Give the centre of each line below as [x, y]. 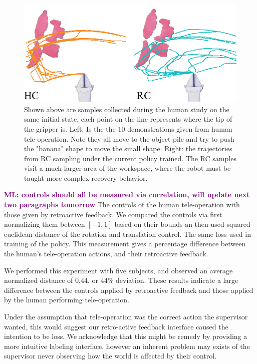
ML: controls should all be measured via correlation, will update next [127, 195]
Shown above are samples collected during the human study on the [127, 109]
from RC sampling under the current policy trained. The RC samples [130, 158]
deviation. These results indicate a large [177, 280]
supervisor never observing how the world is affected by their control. [110, 356]
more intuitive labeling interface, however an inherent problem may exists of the [127, 346]
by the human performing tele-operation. [67, 300]
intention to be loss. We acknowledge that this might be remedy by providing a [126, 336]
